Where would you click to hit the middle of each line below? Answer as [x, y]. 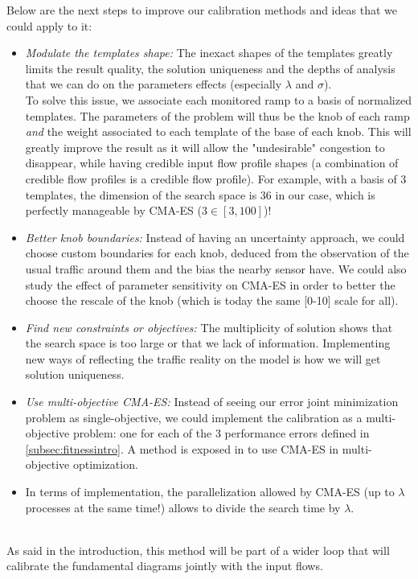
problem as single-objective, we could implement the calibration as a [194, 417]
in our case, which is [325, 194]
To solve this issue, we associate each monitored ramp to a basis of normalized [218, 99]
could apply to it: [49, 25]
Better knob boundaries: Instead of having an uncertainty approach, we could [215, 237]
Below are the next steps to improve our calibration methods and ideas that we [202, 10]
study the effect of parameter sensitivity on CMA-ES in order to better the [210, 284]
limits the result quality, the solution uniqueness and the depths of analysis [210, 68]
